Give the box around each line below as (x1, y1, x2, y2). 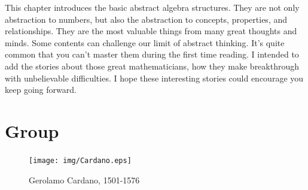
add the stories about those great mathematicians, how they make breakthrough (5, 59, 300, 72)
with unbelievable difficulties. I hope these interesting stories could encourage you (5, 71, 304, 84)
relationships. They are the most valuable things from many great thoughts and (5, 25, 297, 37)
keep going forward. (5, 83, 77, 96)
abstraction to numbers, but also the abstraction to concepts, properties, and (5, 13, 288, 25)
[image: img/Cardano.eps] (29, 156, 132, 165)
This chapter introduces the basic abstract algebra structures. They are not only (5, 1, 300, 13)
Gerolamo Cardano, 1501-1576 (29, 173, 140, 186)
